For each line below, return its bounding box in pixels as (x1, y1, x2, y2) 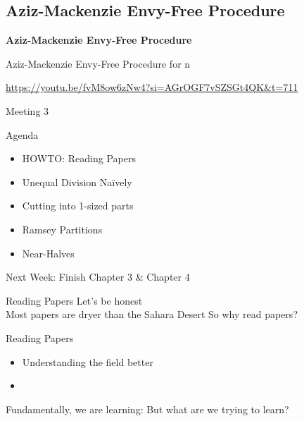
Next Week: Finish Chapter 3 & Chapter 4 (6, 269, 190, 284)
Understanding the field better (22, 354, 153, 369)
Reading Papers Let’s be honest (6, 293, 143, 307)
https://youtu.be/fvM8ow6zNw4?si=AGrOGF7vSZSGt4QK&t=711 (6, 80, 298, 94)
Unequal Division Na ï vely (22, 174, 132, 189)
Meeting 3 (6, 103, 49, 118)
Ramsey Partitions (22, 221, 103, 236)
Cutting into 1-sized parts (22, 198, 134, 213)
